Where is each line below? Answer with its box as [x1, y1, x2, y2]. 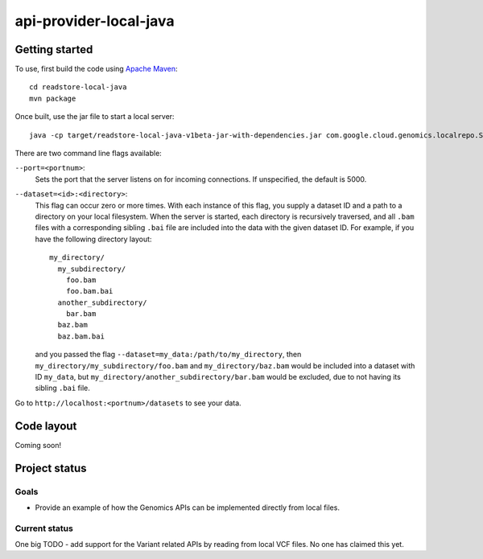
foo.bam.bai [65, 286, 114, 296]
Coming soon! [14, 440, 62, 450]
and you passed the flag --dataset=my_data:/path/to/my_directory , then [35, 350, 302, 360]
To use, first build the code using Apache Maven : [14, 64, 178, 74]
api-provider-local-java [14, 12, 175, 30]
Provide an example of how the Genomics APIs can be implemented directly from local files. [35, 503, 340, 512]
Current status [14, 523, 74, 534]
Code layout [14, 419, 77, 433]
